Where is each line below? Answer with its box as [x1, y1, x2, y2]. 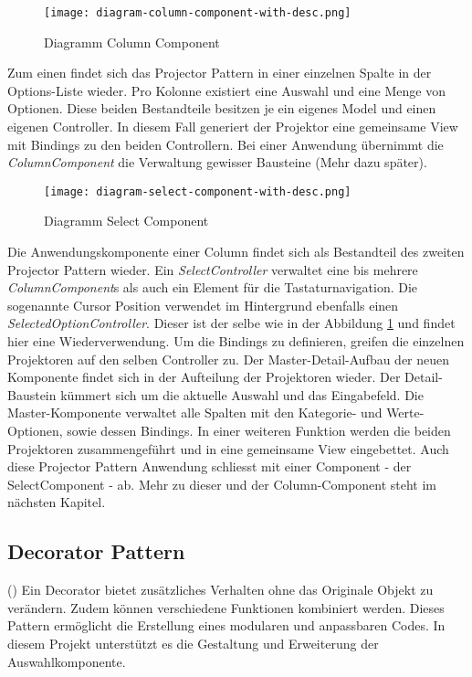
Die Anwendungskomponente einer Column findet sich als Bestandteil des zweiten [7, 242, 465, 261]
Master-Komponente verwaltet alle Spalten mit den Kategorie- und [7, 403, 383, 422]
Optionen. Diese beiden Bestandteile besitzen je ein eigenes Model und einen [7, 99, 436, 118]
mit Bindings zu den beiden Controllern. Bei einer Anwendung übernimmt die [7, 134, 444, 153]
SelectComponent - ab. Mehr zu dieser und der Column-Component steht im [7, 474, 437, 493]
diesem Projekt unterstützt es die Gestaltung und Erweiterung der [7, 633, 379, 652]
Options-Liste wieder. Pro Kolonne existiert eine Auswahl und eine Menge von [7, 80, 446, 100]
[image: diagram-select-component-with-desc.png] [44, 185, 351, 198]
